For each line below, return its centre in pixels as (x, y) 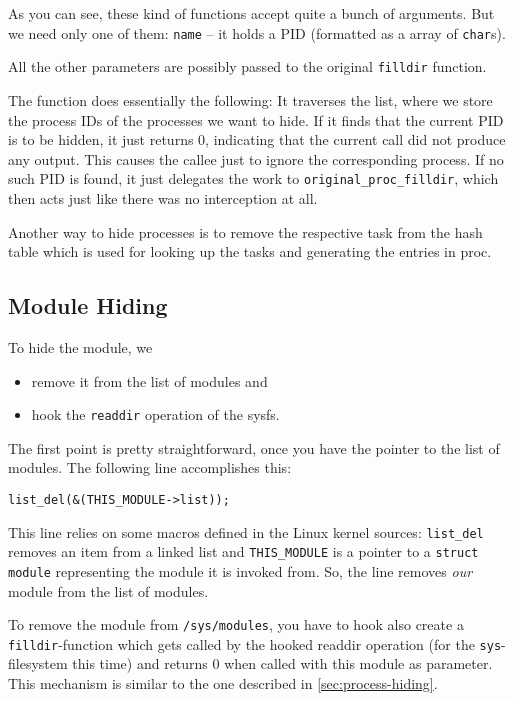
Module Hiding (88, 305)
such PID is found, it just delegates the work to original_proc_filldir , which (253, 178)
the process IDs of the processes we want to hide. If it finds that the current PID (256, 119)
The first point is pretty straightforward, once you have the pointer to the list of (254, 447)
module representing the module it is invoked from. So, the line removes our (240, 570)
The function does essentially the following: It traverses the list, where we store (250, 99)
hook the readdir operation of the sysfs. (155, 414)
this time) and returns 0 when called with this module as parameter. (282, 663)
